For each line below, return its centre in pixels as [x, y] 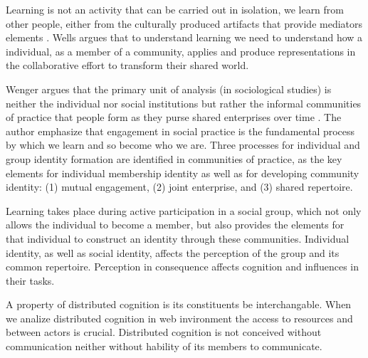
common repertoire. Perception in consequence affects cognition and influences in [183, 267]
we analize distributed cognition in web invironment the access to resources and [179, 318]
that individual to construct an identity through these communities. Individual [178, 238]
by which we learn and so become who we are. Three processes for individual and [183, 145]
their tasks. [30, 280]
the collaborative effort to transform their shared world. [127, 65]
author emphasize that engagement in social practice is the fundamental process [180, 131]
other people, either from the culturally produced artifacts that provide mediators [184, 23]
